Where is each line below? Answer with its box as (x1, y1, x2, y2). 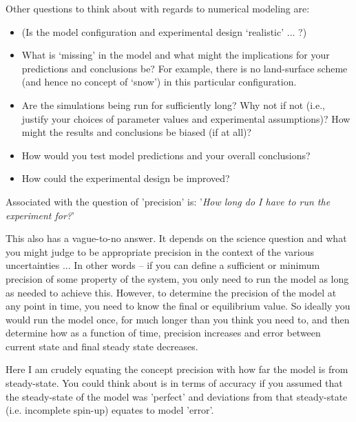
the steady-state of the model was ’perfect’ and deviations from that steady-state (6, 389, 348, 403)
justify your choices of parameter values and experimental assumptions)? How (21, 111, 350, 125)
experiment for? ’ (6, 208, 74, 222)
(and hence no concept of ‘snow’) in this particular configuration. (21, 74, 297, 89)
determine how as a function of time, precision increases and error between (6, 325, 321, 340)
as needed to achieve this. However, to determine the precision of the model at (6, 285, 337, 299)
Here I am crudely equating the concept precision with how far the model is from (6, 362, 348, 376)
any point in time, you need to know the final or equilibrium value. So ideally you (6, 299, 350, 313)
